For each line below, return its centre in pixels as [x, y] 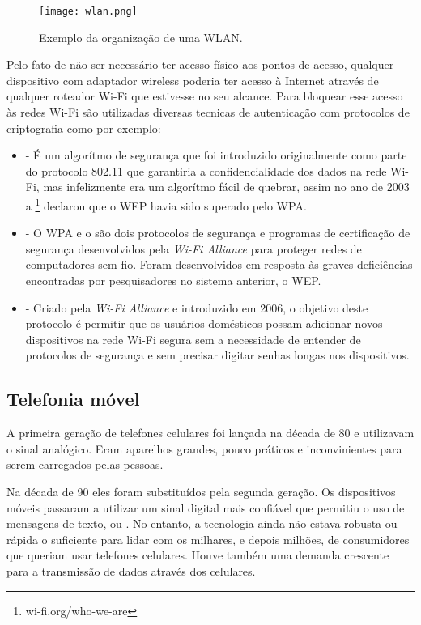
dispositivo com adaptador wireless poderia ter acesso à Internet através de [193, 80]
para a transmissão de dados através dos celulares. [131, 570]
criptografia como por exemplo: [84, 128]
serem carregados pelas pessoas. [85, 464]
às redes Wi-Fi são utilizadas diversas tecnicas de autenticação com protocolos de [208, 112]
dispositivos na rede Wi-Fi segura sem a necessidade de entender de [193, 339]
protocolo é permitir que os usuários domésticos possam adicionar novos [204, 323]
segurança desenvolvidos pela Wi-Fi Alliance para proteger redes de [193, 248]
